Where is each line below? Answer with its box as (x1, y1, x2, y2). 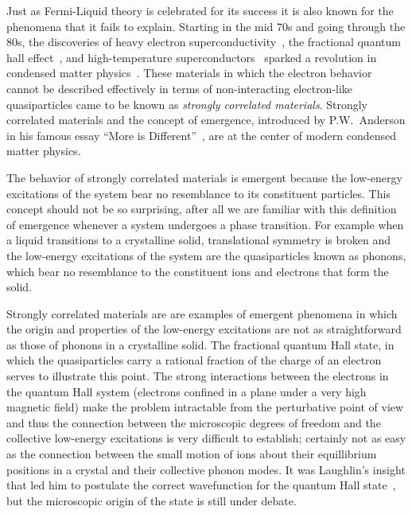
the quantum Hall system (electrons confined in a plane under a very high (6, 383, 367, 399)
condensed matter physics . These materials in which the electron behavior (6, 64, 372, 81)
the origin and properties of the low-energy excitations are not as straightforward (6, 321, 402, 337)
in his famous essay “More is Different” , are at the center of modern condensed (6, 127, 397, 143)
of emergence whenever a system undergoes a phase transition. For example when (6, 216, 404, 232)
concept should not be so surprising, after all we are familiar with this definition (6, 201, 397, 217)
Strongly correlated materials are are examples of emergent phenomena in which (6, 305, 398, 321)
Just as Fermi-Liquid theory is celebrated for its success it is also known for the (6, 2, 394, 18)
